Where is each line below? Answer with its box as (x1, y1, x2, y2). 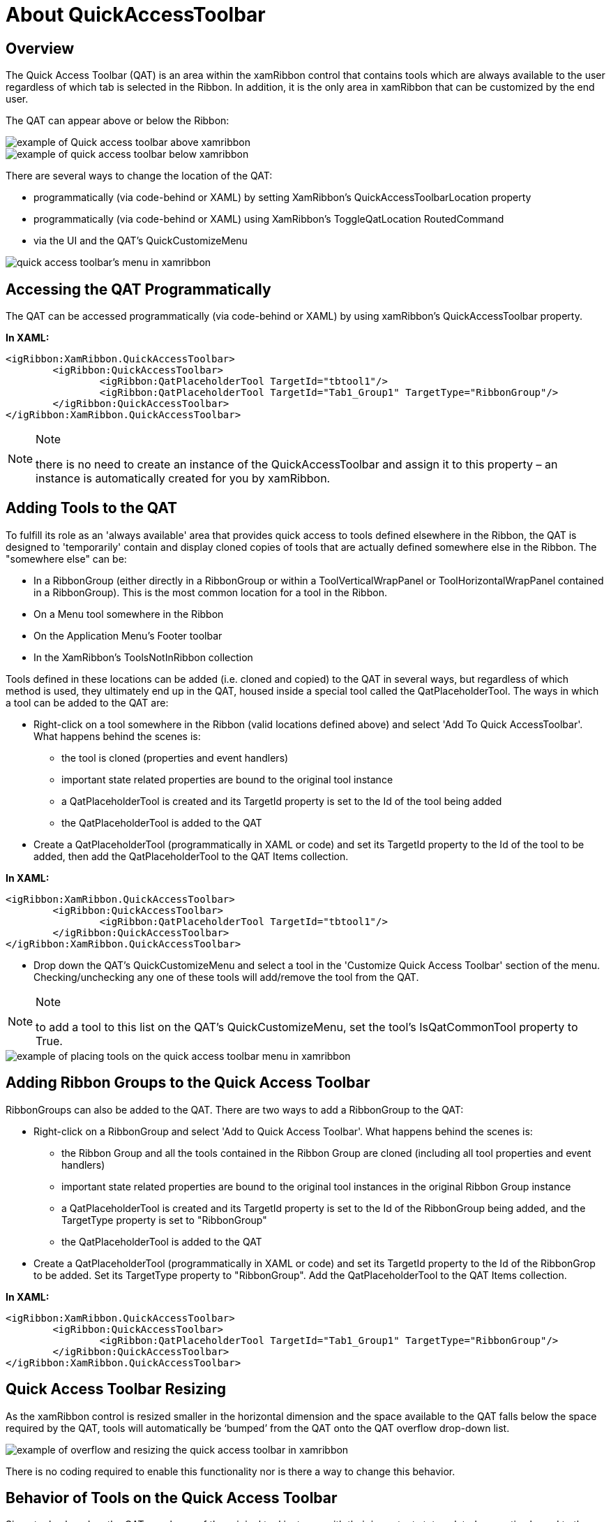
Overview (6, 39, 75, 57)
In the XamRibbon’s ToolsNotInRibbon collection (33, 651, 253, 663)
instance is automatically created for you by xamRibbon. (36, 471, 331, 486)
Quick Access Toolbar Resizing (6, 1380, 227, 1398)
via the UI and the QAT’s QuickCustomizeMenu (33, 235, 248, 247)
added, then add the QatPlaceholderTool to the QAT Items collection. (33, 850, 349, 862)
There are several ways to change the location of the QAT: (6, 170, 273, 182)
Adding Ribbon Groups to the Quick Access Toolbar (6, 1074, 370, 1092)
